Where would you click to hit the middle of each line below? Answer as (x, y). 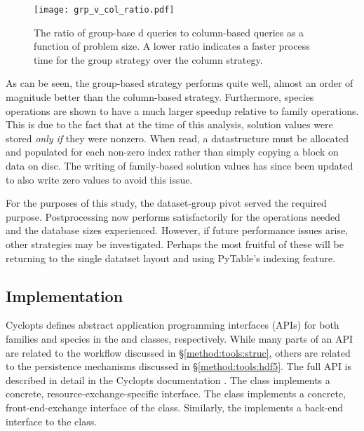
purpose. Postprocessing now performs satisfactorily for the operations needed (173, 216)
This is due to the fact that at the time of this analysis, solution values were (169, 124)
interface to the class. (52, 421)
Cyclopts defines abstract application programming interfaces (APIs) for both (173, 325)
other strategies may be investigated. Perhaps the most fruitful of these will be (175, 244)
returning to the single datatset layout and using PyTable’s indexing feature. (171, 258)
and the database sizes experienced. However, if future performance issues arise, (177, 230)
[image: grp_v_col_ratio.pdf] (104, 10)
